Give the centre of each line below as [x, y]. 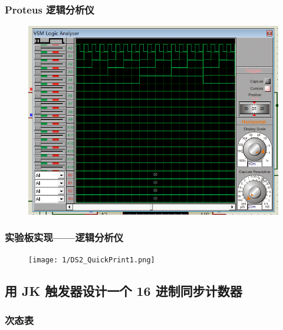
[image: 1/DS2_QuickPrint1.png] [92, 260]
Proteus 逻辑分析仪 [50, 9]
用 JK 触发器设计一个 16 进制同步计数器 [124, 291]
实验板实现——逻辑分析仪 [64, 237]
